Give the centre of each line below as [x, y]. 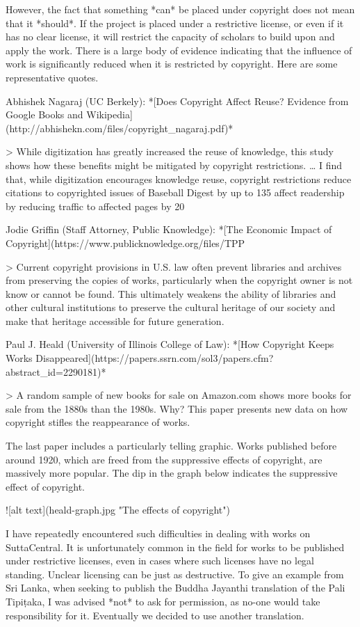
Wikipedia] [109, 114]
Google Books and [44, 114]
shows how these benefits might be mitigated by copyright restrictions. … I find [174, 165]
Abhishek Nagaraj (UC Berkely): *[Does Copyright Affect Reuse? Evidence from [177, 101]
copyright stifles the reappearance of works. [98, 422]
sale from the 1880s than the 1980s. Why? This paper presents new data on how [177, 408]
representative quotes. [52, 77]
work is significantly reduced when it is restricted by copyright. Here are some [172, 64]
